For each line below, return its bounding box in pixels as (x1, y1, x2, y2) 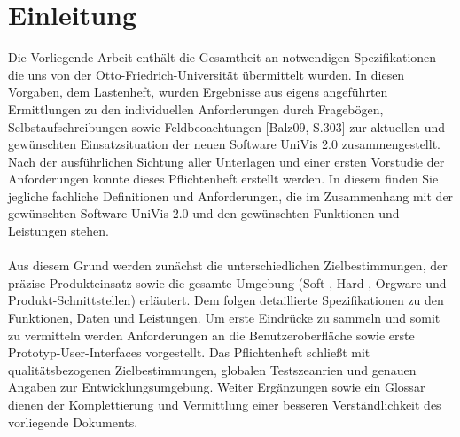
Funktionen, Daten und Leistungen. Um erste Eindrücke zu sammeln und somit (8, 308, 441, 327)
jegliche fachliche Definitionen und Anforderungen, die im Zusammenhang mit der (8, 186, 454, 205)
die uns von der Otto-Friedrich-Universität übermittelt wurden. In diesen (8, 65, 405, 83)
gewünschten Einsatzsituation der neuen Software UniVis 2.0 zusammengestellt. (8, 135, 441, 153)
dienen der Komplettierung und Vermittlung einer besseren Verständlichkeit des (8, 395, 441, 413)
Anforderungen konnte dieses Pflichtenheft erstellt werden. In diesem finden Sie (8, 169, 439, 188)
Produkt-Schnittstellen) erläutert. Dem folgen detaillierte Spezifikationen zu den (8, 291, 444, 309)
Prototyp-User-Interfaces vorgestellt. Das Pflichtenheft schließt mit (8, 343, 370, 362)
